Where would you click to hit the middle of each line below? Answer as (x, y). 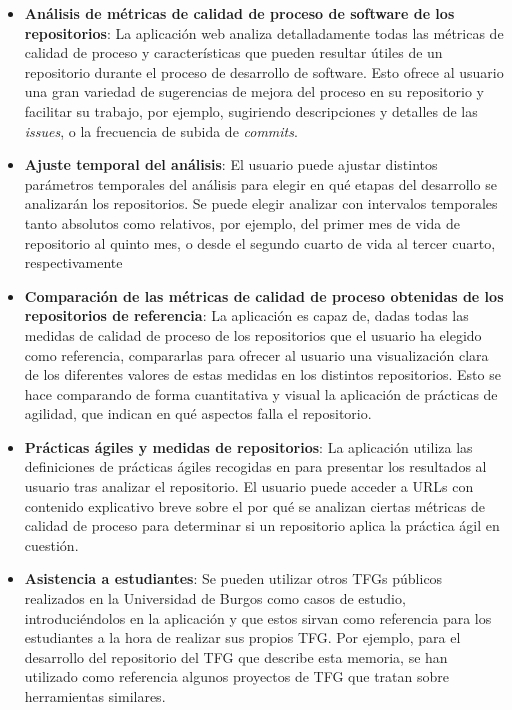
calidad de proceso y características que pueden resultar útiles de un (233, 52)
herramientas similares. (95, 696)
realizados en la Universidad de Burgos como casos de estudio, (215, 598)
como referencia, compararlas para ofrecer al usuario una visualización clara (256, 354)
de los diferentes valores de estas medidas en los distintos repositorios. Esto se (262, 374)
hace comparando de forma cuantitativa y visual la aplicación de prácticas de (261, 393)
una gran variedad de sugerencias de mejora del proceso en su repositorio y (254, 91)
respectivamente (73, 262)
